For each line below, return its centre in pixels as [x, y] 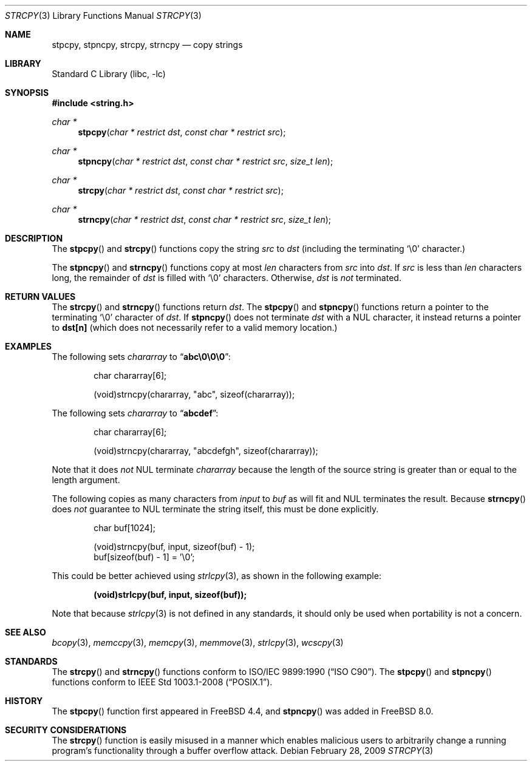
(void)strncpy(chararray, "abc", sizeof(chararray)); [194, 394]
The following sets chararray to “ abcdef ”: [135, 413]
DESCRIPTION [34, 238]
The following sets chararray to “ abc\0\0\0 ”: [141, 357]
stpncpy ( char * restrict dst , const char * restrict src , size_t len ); [206, 161]
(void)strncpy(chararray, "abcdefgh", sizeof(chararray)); [206, 451]
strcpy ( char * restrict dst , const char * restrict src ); [181, 190]
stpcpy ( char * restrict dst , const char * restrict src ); [182, 132]
